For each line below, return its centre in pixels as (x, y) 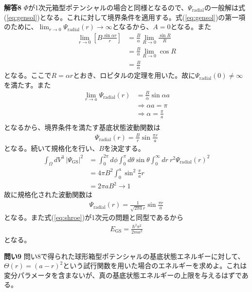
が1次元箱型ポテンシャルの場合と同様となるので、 (108, 7)
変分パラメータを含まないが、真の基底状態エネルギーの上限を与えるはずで (123, 275)
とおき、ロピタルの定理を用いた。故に (134, 75)
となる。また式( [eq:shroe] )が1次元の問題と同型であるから (94, 217)
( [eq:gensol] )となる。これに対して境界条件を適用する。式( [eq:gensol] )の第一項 (125, 17)
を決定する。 (124, 148)
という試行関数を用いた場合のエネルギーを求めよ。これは (155, 265)
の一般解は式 (225, 7)
